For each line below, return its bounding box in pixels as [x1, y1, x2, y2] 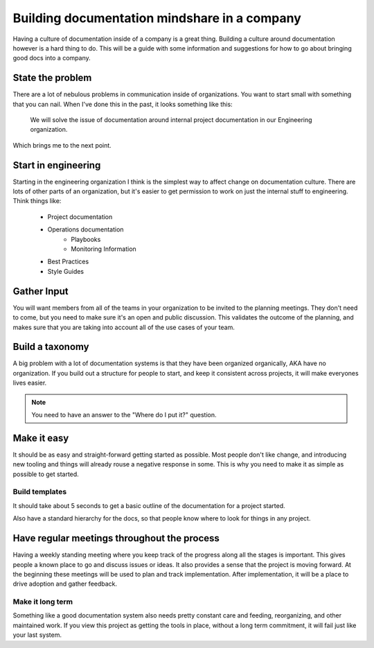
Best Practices [47, 257, 89, 266]
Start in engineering [12, 159, 101, 171]
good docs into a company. [12, 54, 91, 62]
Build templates [12, 487, 67, 497]
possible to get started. [12, 470, 79, 478]
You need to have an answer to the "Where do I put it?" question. [31, 410, 217, 419]
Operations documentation [47, 225, 124, 234]
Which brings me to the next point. [12, 141, 112, 149]
